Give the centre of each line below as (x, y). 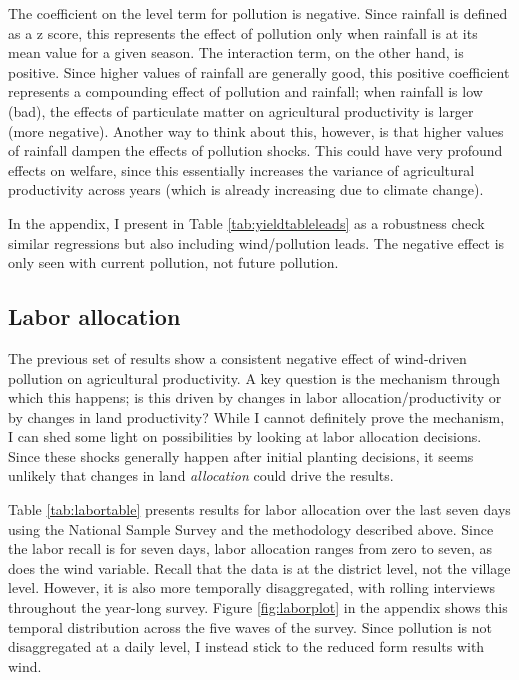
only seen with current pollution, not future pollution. (173, 262)
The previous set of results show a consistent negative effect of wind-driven (237, 357)
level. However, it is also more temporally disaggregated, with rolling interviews (252, 587)
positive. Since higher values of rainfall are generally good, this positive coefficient (259, 71)
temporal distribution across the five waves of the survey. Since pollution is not (250, 626)
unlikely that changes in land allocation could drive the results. (201, 475)
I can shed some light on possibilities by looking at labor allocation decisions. (245, 436)
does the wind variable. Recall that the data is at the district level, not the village (259, 567)
